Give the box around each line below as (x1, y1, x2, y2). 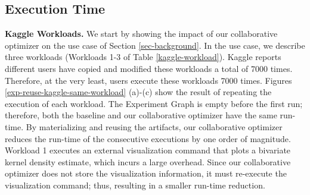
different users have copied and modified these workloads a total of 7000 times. (5, 62, 293, 74)
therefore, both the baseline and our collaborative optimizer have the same (5, 109, 277, 121)
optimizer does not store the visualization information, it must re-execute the (5, 167, 287, 180)
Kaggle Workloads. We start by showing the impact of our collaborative (5, 27, 278, 40)
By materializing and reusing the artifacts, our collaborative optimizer (26, 120, 283, 133)
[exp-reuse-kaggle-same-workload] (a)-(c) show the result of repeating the (5, 86, 272, 98)
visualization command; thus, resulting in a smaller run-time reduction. (5, 178, 265, 191)
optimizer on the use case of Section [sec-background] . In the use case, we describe (5, 39, 305, 51)
